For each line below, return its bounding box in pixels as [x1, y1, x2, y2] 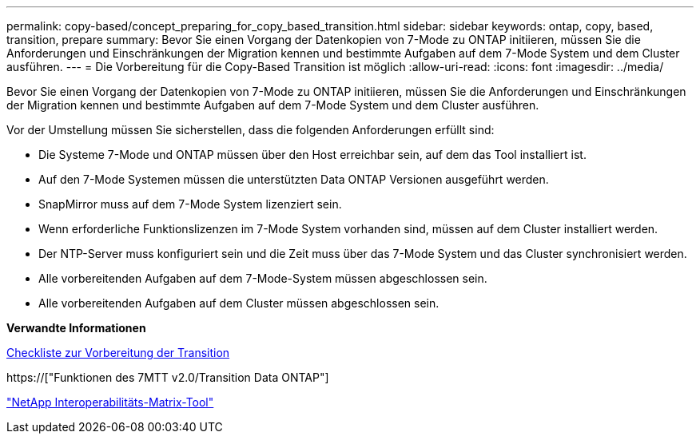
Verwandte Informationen [6, 321, 146, 335]
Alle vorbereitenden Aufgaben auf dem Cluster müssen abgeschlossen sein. [38, 296, 439, 310]
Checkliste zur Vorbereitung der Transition [6, 346, 230, 359]
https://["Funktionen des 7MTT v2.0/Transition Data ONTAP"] [6, 371, 329, 384]
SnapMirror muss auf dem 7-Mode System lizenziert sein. [38, 197, 342, 211]
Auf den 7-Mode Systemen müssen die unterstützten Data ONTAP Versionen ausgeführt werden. [38, 172, 549, 186]
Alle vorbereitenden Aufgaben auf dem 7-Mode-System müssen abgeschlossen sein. [38, 272, 487, 285]
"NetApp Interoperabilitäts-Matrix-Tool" [6, 395, 214, 409]
